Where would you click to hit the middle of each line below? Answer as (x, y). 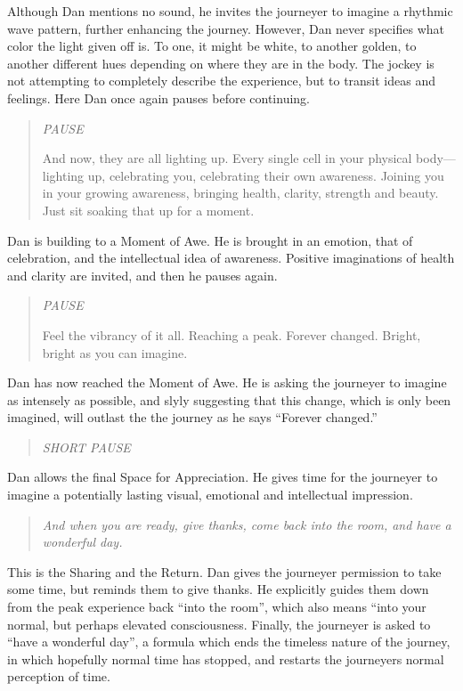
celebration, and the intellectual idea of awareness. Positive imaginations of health (231, 258)
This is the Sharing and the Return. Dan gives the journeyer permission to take (224, 571)
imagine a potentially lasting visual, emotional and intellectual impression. (210, 495)
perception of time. (59, 676)
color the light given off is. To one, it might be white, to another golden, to (212, 46)
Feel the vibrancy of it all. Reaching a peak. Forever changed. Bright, (231, 334)
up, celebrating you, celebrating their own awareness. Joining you (266, 175)
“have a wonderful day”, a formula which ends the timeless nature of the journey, (229, 642)
